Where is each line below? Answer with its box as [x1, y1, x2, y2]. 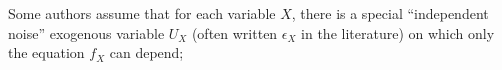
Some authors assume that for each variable [8, 3, 276, 23]
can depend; [109, 42, 184, 63]
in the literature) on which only [301, 22, 495, 43]
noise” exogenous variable [8, 22, 165, 43]
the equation [8, 42, 85, 63]
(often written [191, 22, 278, 43]
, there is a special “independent [291, 3, 489, 23]
